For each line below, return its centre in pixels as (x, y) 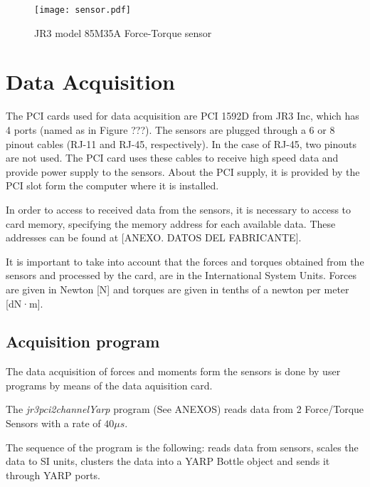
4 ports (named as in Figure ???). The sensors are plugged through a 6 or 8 (170, 129)
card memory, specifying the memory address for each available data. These (171, 223)
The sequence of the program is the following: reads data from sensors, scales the (182, 447)
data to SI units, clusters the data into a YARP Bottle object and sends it (168, 461)
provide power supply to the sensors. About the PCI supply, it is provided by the (183, 171)
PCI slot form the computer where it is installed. (112, 185)
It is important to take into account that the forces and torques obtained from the (185, 261)
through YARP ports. (53, 475)
